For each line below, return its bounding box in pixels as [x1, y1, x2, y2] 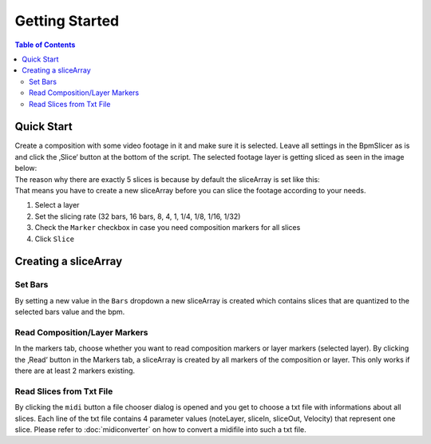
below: [14, 164, 38, 173]
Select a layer [34, 200, 80, 210]
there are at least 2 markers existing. [14, 366, 136, 375]
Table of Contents [14, 40, 76, 50]
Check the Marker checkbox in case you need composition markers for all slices [34, 223, 301, 232]
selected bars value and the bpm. [14, 307, 125, 317]
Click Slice [34, 234, 75, 244]
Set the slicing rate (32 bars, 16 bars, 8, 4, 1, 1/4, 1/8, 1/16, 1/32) [34, 212, 241, 221]
